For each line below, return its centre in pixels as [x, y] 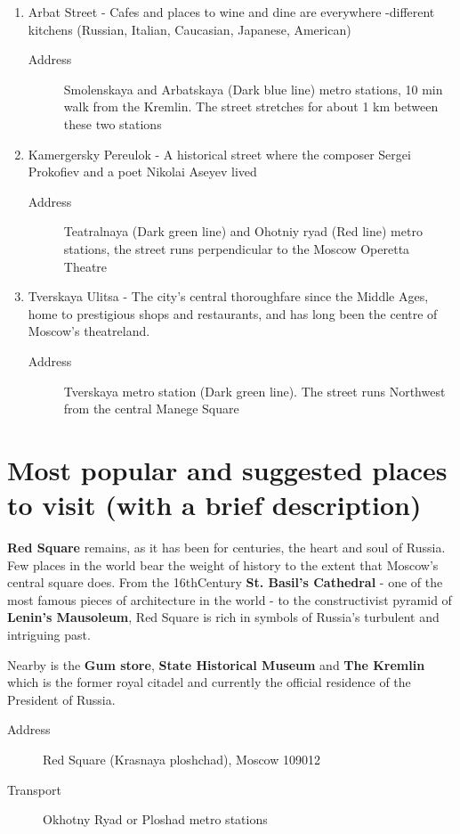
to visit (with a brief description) [214, 505]
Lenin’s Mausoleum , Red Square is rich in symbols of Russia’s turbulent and [223, 617]
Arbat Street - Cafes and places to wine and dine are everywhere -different [231, 12]
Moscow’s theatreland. [89, 331]
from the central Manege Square [151, 409]
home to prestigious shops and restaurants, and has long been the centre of [233, 313]
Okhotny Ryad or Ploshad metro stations [155, 819]
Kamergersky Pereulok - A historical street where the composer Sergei [219, 154]
